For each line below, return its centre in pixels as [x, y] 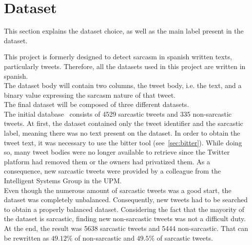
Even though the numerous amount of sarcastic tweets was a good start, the [118, 190]
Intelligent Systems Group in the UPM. [63, 181]
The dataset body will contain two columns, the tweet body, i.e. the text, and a [123, 85]
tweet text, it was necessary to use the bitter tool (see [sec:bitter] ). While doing [123, 142]
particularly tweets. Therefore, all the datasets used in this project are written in [125, 66]
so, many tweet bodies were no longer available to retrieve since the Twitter [117, 152]
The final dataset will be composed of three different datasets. [97, 104]
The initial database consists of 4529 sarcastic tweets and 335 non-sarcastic [118, 114]
